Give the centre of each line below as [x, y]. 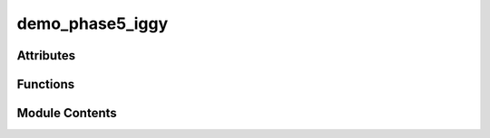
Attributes [46, 55]
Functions [46, 84]
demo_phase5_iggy [93, 23]
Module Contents [67, 113]
